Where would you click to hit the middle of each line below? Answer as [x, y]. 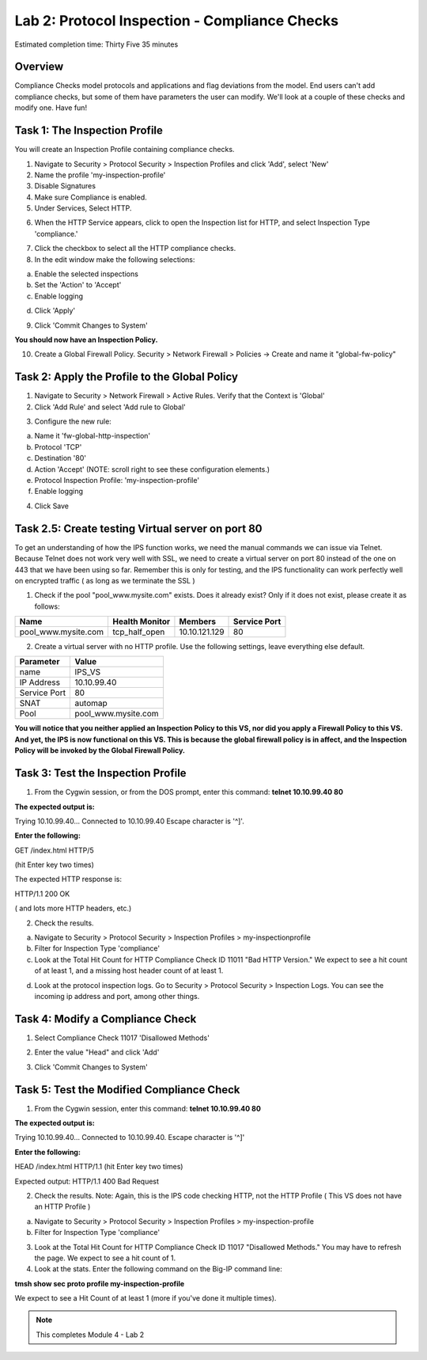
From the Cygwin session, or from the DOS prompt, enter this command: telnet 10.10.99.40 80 [189, 792]
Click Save [52, 506]
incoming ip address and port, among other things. [117, 996]
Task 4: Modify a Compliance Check [106, 1018]
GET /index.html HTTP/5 [54, 850]
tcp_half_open [138, 632]
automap [91, 703]
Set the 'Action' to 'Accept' [78, 285]
